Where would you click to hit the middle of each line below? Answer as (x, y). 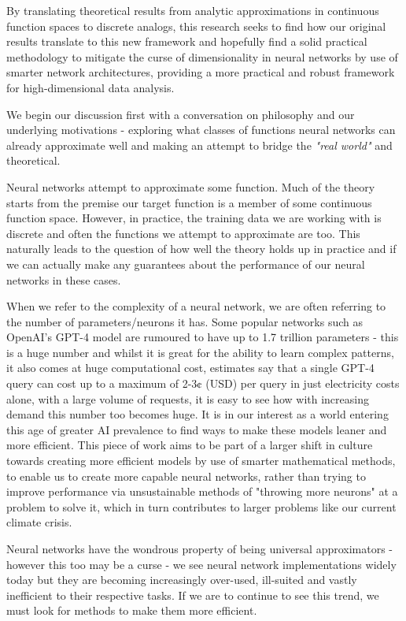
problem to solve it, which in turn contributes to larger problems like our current (201, 506)
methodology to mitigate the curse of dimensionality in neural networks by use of (202, 56)
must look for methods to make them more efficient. (132, 610)
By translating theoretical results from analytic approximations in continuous (193, 10)
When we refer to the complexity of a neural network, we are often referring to (196, 306)
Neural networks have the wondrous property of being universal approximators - (200, 548)
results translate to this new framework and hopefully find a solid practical (187, 41)
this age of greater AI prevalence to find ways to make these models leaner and (197, 429)
